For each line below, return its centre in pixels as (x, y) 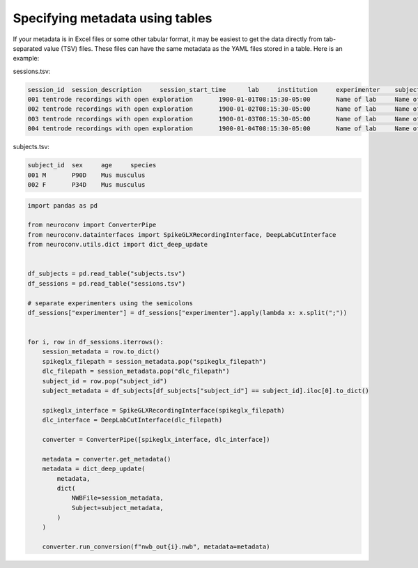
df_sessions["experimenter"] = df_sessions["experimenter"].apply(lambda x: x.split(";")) (187, 313)
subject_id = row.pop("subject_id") (104, 381)
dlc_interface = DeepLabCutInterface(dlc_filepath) (132, 420)
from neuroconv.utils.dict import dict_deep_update (118, 245)
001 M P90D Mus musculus (86, 175)
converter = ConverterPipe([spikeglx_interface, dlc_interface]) (156, 439)
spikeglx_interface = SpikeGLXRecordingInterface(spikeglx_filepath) (163, 410)
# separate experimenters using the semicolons (110, 303)
